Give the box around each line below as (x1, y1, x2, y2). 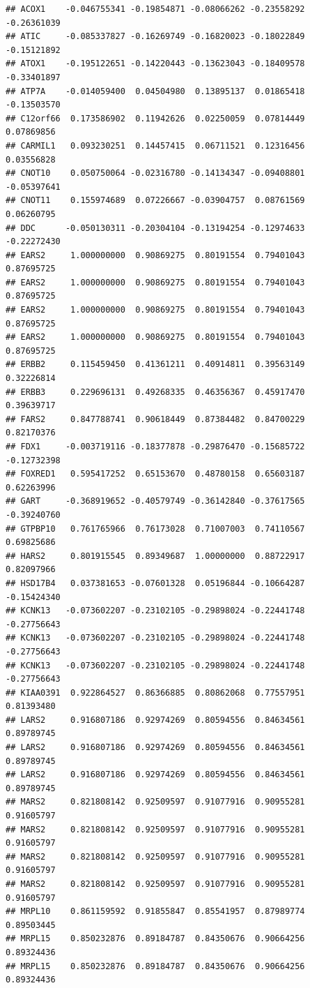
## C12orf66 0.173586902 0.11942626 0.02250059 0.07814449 (6, 113, 305, 123)
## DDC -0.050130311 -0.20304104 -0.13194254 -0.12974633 (6, 223, 305, 233)
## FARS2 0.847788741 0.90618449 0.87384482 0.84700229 (6, 414, 305, 424)
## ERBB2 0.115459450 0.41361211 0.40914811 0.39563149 (6, 359, 305, 370)
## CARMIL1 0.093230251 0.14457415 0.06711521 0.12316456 (6, 140, 305, 151)
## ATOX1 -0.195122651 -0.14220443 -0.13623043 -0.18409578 (6, 59, 305, 69)
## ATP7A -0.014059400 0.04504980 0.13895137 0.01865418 (6, 86, 305, 96)
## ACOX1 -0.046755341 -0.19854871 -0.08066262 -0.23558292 (6, 4, 305, 14)
